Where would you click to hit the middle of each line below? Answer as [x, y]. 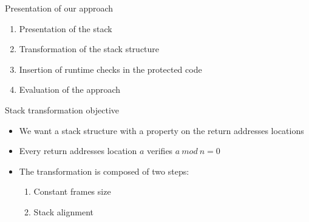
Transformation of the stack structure [89, 49]
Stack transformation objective [62, 109]
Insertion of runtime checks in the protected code [110, 69]
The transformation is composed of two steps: [104, 171]
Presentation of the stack [66, 28]
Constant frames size [72, 191]
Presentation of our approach [59, 8]
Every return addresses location [78, 151]
